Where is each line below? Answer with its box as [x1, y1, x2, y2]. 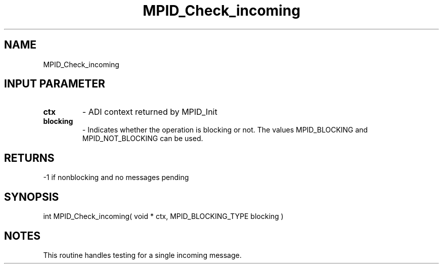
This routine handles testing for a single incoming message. [43, 250, 242, 259]
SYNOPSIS [4, 190, 59, 203]
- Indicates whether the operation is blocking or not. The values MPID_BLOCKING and [82, 125, 368, 135]
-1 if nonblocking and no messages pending [43, 173, 189, 182]
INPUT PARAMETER [4, 77, 105, 91]
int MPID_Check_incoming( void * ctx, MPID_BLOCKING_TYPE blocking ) [43, 212, 284, 221]
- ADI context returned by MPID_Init [82, 107, 217, 117]
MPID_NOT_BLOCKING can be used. [82, 134, 203, 143]
